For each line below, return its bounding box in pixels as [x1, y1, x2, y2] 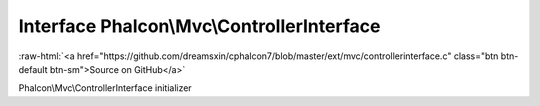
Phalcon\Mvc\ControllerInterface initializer [18, 82, 192, 94]
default [18, 63, 49, 75]
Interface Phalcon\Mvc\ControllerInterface [18, 15, 381, 37]
